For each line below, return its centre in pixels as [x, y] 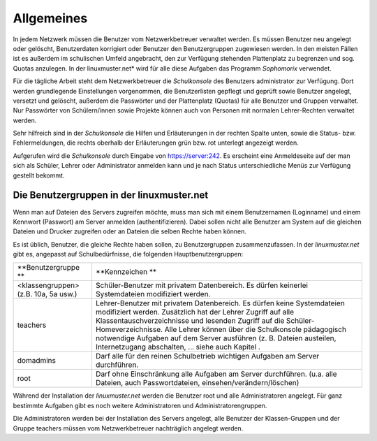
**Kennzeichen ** [126, 272]
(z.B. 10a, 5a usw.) [47, 294]
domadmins [36, 361]
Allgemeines [50, 18]
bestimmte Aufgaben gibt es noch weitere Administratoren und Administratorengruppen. [140, 405]
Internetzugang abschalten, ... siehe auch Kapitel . [178, 347]
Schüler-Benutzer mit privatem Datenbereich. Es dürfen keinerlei [202, 285]
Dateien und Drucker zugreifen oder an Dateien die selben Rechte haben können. [130, 231]
